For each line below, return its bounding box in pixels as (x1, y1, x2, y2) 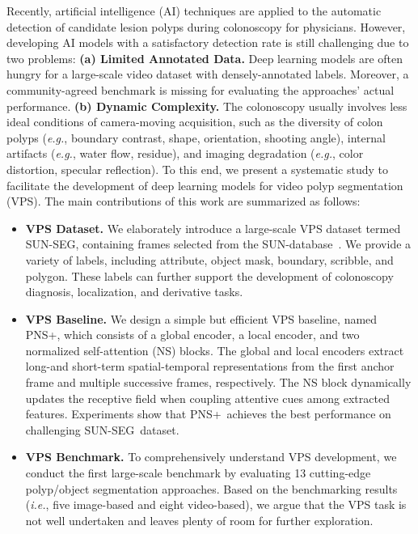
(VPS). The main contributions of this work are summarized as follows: (6, 193, 361, 210)
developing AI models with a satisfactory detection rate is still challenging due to (6, 34, 409, 51)
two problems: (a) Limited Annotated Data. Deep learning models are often (6, 49, 403, 66)
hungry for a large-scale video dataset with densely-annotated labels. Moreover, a (6, 66, 409, 83)
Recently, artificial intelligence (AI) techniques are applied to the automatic (6, 2, 382, 19)
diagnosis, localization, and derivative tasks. (25, 283, 243, 300)
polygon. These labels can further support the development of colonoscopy (25, 267, 394, 284)
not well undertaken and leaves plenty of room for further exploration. (25, 511, 374, 528)
